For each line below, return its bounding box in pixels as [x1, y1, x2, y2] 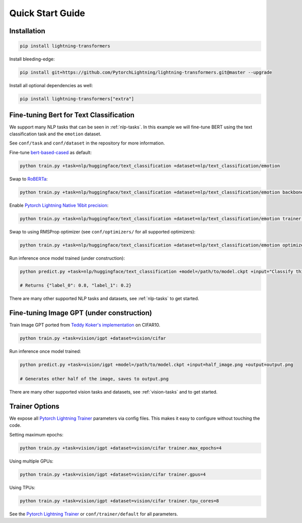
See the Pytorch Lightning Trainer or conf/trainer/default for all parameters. [9, 511, 178, 517]
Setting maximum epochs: [9, 431, 64, 437]
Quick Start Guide [9, 8, 86, 19]
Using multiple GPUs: [9, 458, 54, 464]
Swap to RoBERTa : [9, 176, 48, 182]
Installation [9, 27, 45, 35]
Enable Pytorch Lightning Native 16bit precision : [9, 202, 109, 208]
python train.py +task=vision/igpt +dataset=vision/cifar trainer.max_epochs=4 [20, 445, 222, 451]
